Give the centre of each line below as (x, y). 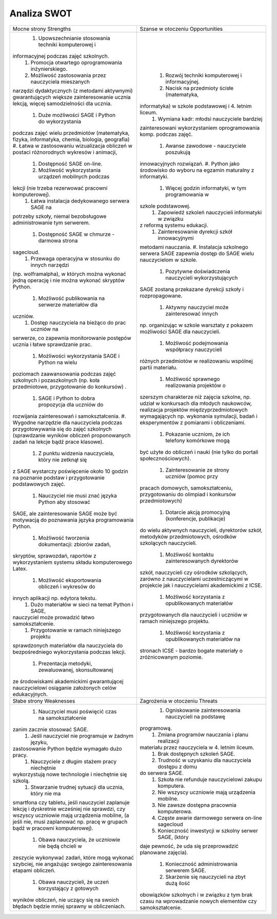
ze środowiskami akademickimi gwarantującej (68, 681)
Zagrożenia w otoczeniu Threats (179, 701)
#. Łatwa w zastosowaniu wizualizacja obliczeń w (73, 146)
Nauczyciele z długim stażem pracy (74, 761)
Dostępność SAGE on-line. (70, 164)
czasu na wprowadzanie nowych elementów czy (198, 901)
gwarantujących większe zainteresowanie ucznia (72, 97)
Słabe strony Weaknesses (44, 701)
